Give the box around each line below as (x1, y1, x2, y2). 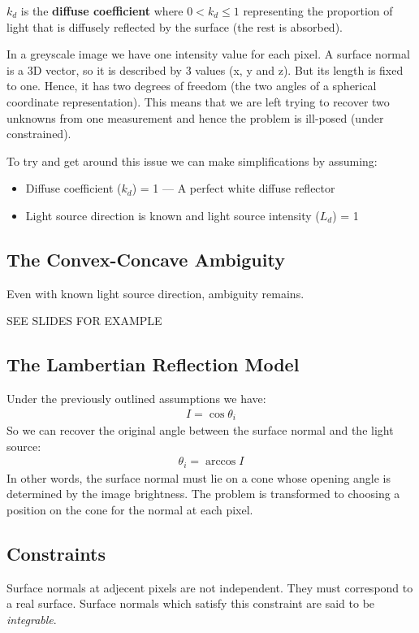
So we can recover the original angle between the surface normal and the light (6, 422, 394, 439)
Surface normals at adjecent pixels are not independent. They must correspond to (6, 579, 413, 596)
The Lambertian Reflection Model (6, 352, 300, 377)
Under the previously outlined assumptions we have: (6, 390, 266, 407)
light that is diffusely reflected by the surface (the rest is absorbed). (6, 18, 343, 35)
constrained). (6, 125, 71, 142)
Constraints (6, 541, 106, 566)
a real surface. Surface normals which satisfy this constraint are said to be (6, 595, 375, 612)
